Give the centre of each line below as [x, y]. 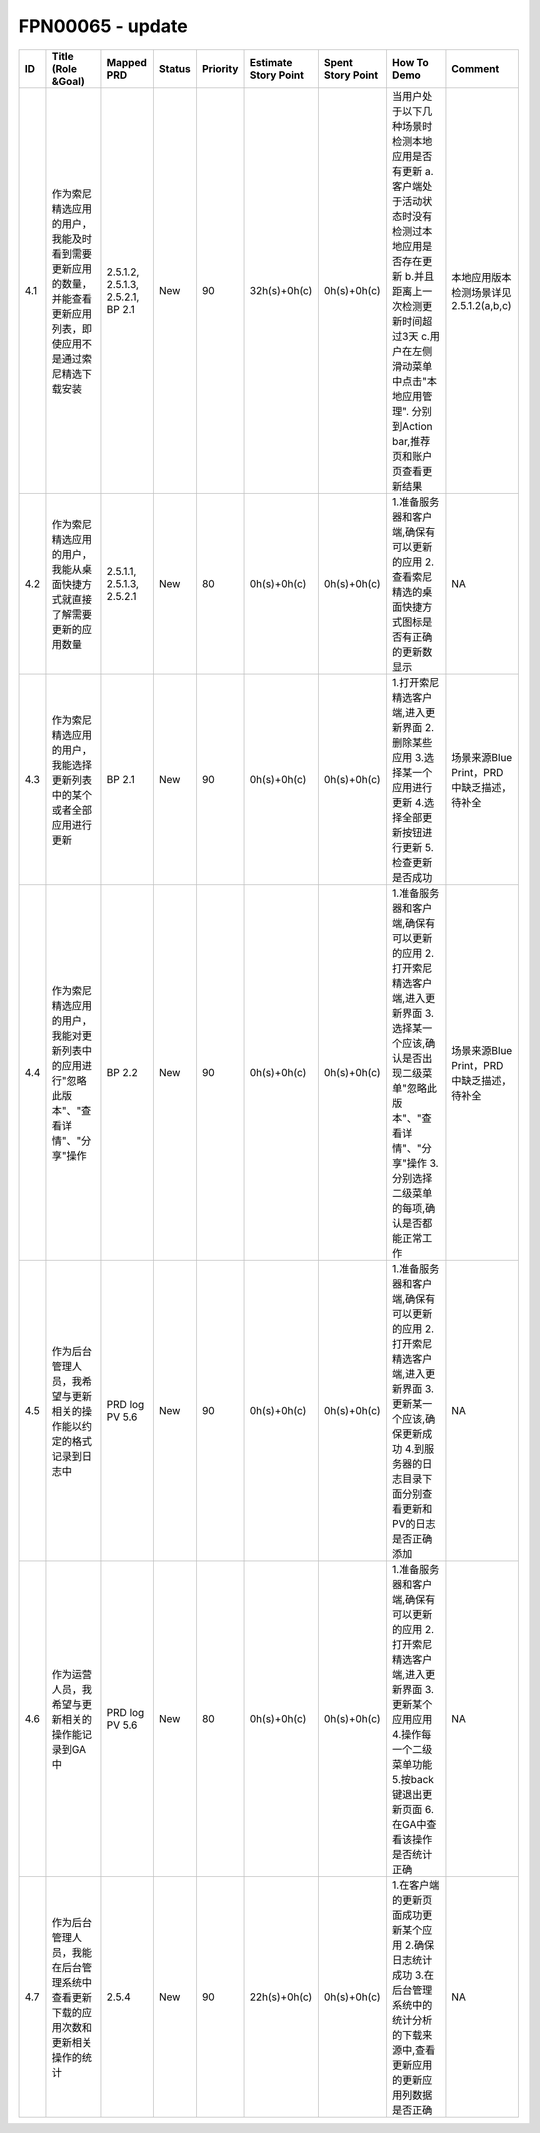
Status [174, 68]
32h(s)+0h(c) [281, 290]
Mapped [126, 62]
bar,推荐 [411, 441]
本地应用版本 [481, 277]
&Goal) [68, 81]
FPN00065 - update [103, 26]
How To [410, 62]
